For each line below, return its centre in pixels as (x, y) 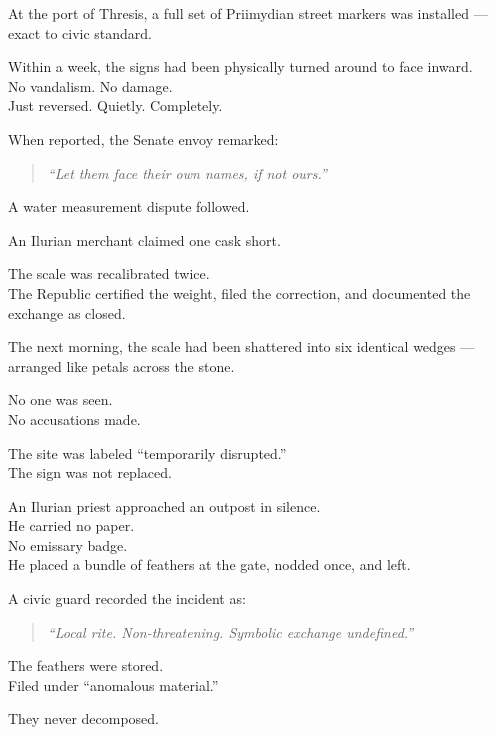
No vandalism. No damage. (90, 85)
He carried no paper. (71, 525)
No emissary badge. (68, 544)
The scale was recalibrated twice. (109, 273)
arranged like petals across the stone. (121, 365)
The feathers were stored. (86, 665)
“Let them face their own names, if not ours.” (187, 172)
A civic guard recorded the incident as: (127, 598)
